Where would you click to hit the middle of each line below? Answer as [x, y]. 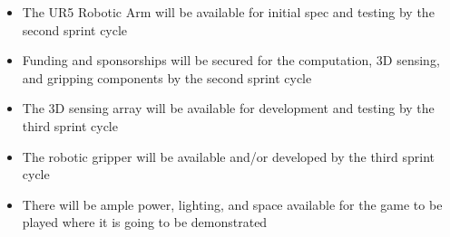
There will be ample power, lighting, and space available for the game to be [232, 204]
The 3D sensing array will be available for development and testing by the [228, 108]
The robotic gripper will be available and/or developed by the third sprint [228, 156]
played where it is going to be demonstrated [145, 222]
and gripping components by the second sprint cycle [167, 77]
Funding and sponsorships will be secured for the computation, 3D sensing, [231, 60]
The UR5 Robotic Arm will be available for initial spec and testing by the [228, 12]
